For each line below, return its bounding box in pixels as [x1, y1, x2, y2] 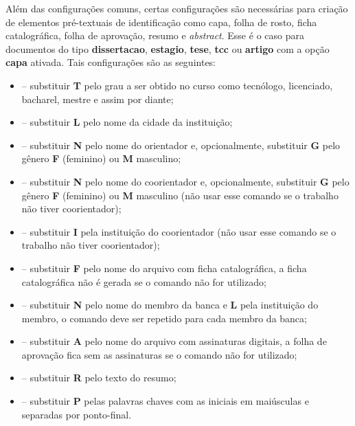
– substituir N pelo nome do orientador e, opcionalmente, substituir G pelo [21, 137, 341, 152]
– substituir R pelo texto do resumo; [21, 370, 176, 385]
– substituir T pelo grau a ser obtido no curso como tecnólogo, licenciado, [21, 78, 333, 92]
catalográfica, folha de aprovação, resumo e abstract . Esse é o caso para [5, 28, 304, 43]
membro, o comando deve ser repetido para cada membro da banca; [21, 311, 307, 325]
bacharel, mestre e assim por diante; [21, 91, 174, 106]
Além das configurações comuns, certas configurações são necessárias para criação [5, 1, 348, 15]
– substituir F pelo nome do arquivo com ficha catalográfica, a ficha [21, 260, 307, 275]
